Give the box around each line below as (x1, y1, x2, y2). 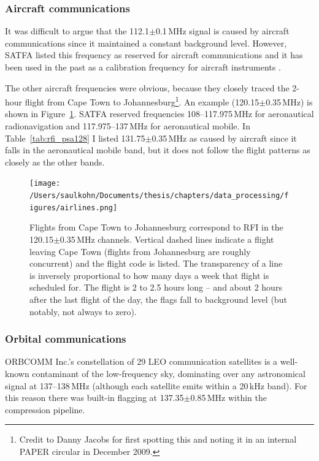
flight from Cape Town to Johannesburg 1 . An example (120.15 (25, 94, 259, 108)
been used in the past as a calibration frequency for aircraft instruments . (5, 61, 281, 73)
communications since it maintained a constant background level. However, (5, 36, 287, 49)
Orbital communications (5, 331, 126, 346)
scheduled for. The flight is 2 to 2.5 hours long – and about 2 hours (29, 281, 282, 294)
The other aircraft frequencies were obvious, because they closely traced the (5, 81, 290, 94)
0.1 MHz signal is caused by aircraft (155, 25, 290, 37)
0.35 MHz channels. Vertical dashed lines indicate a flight (60, 232, 274, 245)
